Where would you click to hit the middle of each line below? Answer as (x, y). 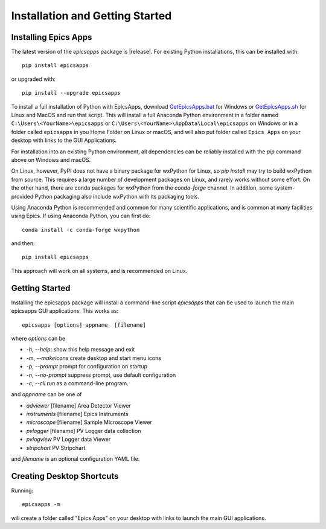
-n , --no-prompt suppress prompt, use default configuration (101, 375)
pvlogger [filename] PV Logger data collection (84, 431)
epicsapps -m (41, 505)
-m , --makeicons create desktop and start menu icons (94, 358)
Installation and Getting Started (91, 16)
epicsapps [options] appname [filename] (84, 325)
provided (22, 196)
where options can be (38, 338)
